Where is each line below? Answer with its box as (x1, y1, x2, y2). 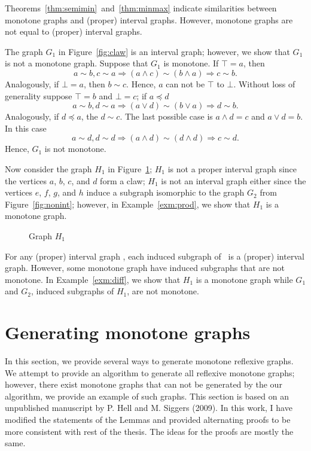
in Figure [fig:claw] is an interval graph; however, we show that (58, 45, 290, 57)
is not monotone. (44, 142, 106, 155)
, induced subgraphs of (31, 285, 114, 297)
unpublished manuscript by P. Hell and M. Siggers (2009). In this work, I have (5, 401, 292, 414)
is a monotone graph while (196, 273, 293, 285)
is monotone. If (163, 57, 219, 69)
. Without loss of (233, 77, 295, 90)
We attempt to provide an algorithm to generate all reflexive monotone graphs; (5, 366, 295, 379)
